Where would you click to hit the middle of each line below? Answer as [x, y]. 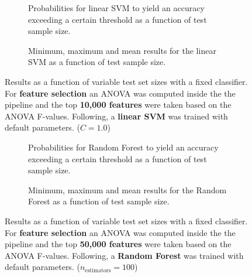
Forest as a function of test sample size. [99, 201]
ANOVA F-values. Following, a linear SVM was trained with [116, 116]
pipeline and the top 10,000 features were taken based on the [118, 105]
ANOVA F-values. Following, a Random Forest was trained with [124, 255]
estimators [98, 270]
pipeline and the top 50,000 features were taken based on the [118, 244]
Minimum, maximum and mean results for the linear [122, 50]
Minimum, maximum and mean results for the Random [127, 189]
